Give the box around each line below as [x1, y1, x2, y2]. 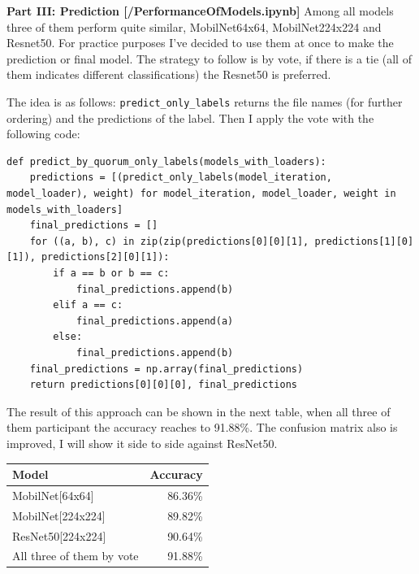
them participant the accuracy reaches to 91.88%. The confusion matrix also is [6, 419, 398, 436]
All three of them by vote [12, 547, 139, 564]
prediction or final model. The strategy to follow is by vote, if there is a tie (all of [6, 50, 412, 67]
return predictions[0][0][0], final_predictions [29, 379, 297, 391]
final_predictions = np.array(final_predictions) [29, 363, 304, 375]
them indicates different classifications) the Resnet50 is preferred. [6, 66, 331, 83]
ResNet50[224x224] [12, 527, 106, 544]
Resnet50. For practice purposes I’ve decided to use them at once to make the [6, 34, 394, 51]
